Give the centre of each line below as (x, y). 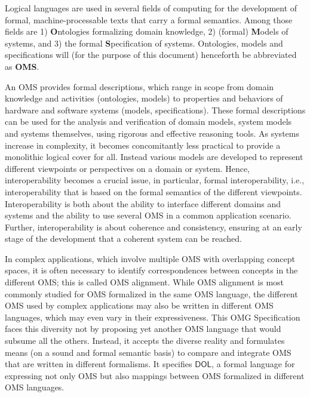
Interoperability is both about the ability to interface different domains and (143, 203)
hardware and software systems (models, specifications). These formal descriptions (155, 110)
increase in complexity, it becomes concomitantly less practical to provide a (143, 145)
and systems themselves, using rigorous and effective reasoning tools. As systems (152, 133)
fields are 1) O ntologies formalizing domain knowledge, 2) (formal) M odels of (147, 31)
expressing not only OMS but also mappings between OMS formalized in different (155, 375)
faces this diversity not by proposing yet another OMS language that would (143, 329)
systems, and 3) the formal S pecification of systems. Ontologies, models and (144, 43)
